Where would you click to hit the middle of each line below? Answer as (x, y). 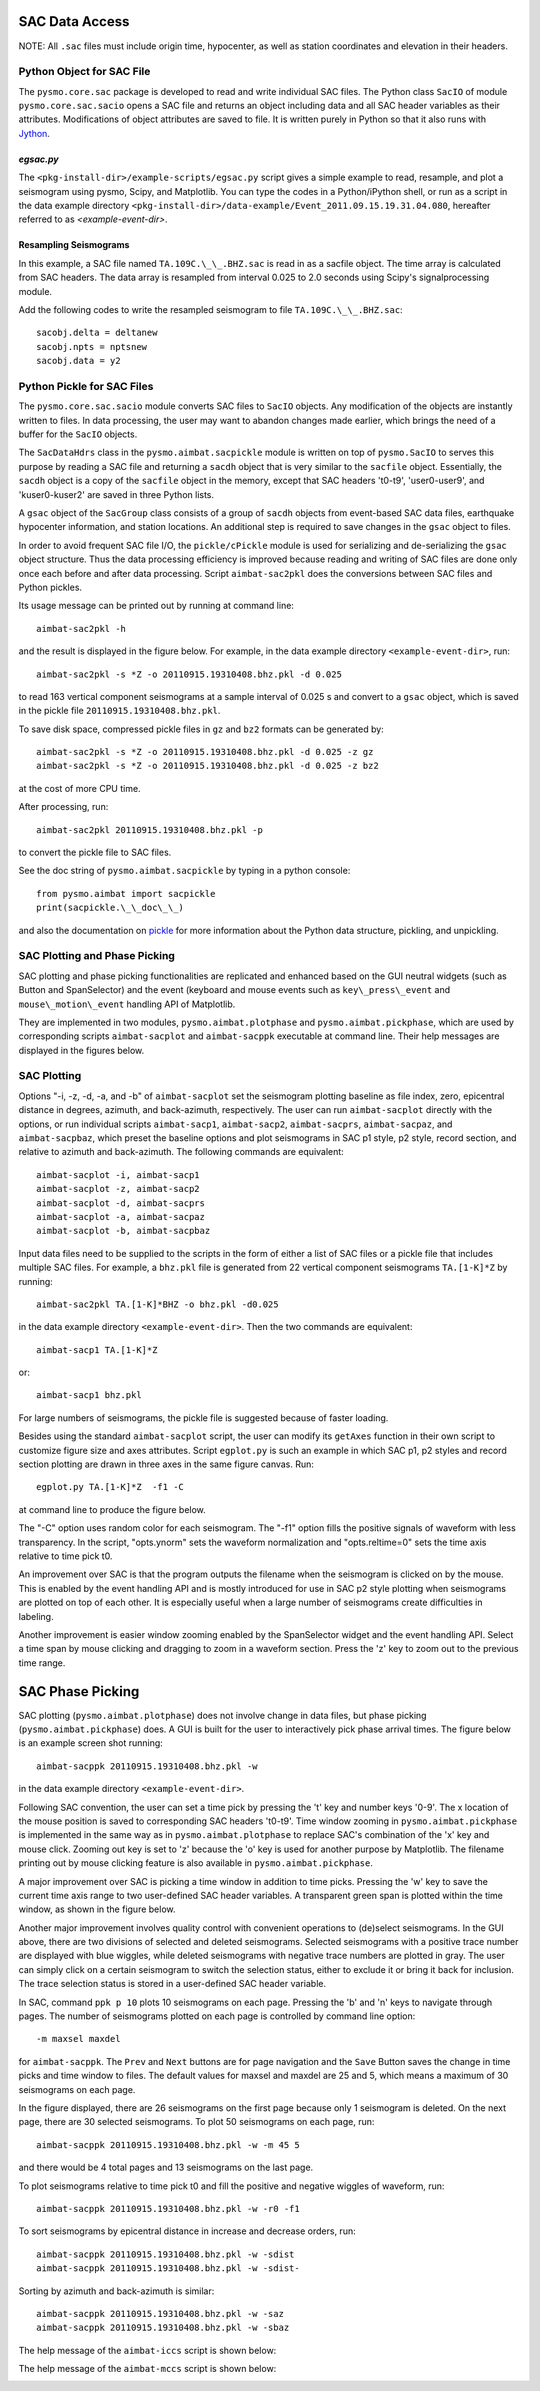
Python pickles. (50, 587)
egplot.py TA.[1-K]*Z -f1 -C (110, 1487)
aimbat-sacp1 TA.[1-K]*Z (97, 1349)
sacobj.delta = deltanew (97, 333)
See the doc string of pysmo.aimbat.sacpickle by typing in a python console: (184, 871)
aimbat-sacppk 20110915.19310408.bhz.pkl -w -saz (160, 2313)
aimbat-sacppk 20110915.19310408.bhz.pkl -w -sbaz (163, 2328)
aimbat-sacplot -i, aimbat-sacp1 (118, 1174)
